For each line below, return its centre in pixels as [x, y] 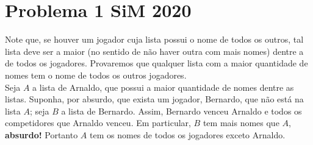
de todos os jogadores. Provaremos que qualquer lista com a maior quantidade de [156, 63]
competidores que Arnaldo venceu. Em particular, [98, 123]
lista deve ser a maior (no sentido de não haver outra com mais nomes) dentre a [154, 51]
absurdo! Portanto [41, 134]
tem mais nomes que [241, 123]
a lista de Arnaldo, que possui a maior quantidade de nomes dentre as [163, 87]
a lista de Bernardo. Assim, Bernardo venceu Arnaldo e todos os [182, 111]
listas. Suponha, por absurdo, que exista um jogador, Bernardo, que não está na [154, 99]
